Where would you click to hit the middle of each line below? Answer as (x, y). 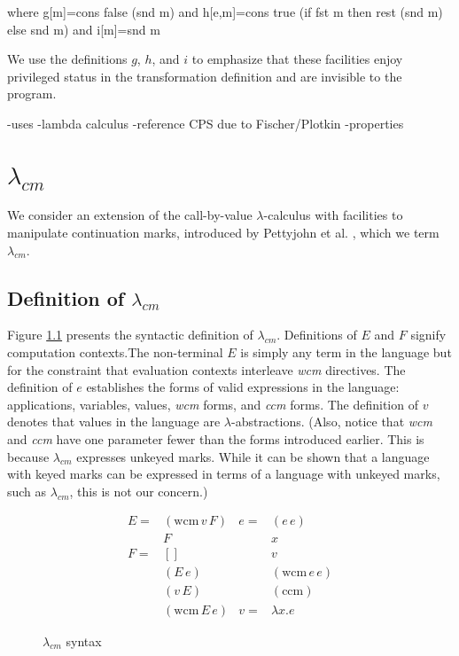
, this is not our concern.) (139, 491)
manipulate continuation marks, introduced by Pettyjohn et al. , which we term (223, 232)
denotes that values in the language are (114, 422)
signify (428, 335)
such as (27, 491)
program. (32, 94)
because (28, 456)
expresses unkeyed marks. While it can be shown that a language (253, 456)
